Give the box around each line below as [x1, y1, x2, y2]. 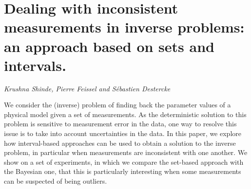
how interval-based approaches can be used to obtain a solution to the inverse [4, 137, 236, 148]
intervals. [4, 55, 66, 75]
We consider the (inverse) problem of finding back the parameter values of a [4, 100, 231, 110]
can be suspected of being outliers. [4, 176, 107, 186]
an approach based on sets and [4, 36, 214, 56]
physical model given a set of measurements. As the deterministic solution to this [4, 109, 247, 119]
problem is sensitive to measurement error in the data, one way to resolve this [4, 119, 237, 129]
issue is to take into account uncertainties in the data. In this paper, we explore [4, 128, 241, 138]
